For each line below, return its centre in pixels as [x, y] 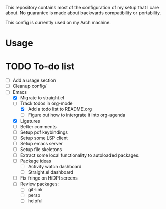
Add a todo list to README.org [60, 109]
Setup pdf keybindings [44, 132]
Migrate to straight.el [42, 98]
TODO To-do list [40, 66]
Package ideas [36, 161]
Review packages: [39, 184]
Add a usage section [34, 80]
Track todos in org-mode [46, 103]
